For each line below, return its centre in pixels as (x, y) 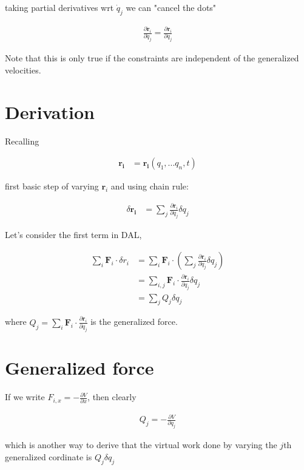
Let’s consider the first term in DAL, (73, 235)
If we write (25, 397)
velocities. (23, 70)
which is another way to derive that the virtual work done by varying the (141, 445)
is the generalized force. (134, 322)
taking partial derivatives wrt (59, 7)
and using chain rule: (150, 186)
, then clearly (112, 397)
